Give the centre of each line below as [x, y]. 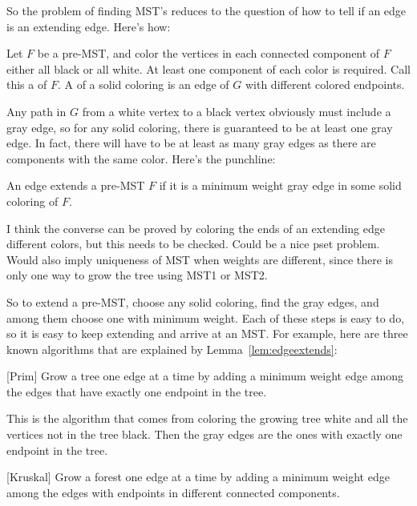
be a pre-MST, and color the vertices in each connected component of [208, 53]
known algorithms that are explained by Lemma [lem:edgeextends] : [172, 349]
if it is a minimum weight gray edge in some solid [280, 185]
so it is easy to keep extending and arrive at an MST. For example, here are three [207, 333]
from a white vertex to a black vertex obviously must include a [237, 111]
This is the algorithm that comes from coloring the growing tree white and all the [207, 418]
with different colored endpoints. [325, 84]
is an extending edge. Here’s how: [89, 26]
